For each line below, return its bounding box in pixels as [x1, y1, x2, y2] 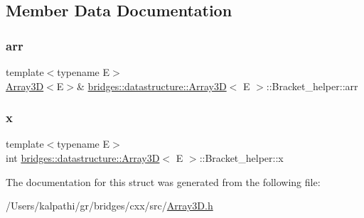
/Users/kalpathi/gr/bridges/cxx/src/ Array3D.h [6, 198, 213, 213]
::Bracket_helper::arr [266, 78, 358, 93]
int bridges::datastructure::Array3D [6, 151, 160, 165]
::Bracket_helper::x [199, 151, 284, 165]
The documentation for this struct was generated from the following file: [6, 174, 321, 189]
